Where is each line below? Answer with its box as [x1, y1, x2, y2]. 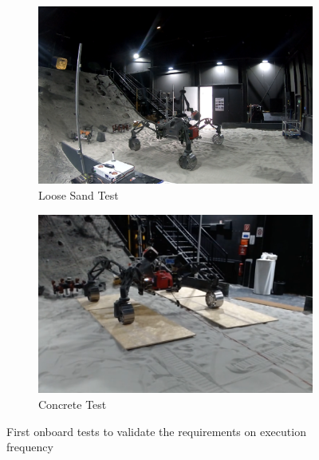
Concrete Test [38, 395, 107, 412]
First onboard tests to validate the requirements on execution [6, 422, 306, 439]
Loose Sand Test [38, 186, 119, 203]
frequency [6, 438, 53, 455]
